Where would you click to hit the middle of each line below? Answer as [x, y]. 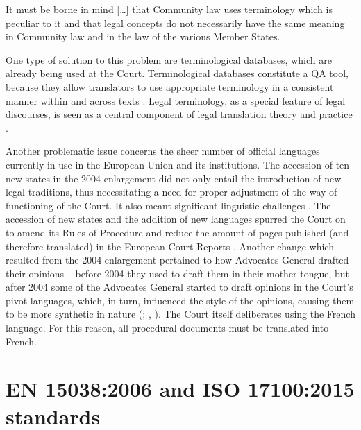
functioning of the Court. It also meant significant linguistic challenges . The [168, 205]
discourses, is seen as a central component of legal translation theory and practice [179, 114]
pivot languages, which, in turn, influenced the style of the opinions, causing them [180, 300]
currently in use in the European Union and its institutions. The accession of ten [178, 164]
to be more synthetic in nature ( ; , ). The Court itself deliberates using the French [180, 314]
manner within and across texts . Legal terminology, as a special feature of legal [176, 100]
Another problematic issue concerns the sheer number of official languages [163, 151]
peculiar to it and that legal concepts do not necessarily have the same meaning [175, 23]
